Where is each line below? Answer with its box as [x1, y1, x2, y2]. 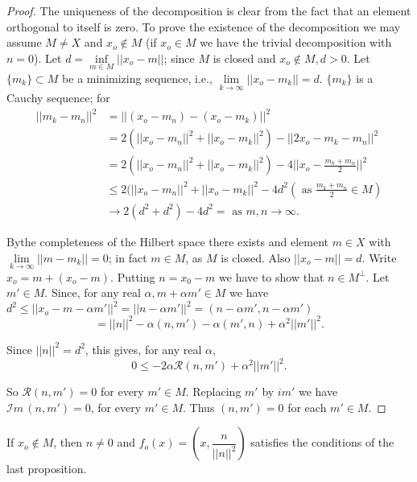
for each [287, 398, 327, 415]
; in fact [108, 249, 147, 266]
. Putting [110, 268, 155, 285]
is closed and [213, 49, 276, 66]
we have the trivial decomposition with [200, 34, 392, 51]
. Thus [183, 398, 215, 415]
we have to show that [219, 268, 324, 285]
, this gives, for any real [85, 340, 202, 357]
